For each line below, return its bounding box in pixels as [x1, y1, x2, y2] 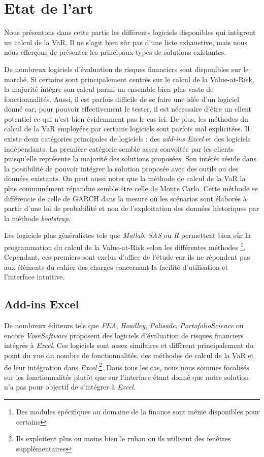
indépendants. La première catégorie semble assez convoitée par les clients [4, 143, 234, 154]
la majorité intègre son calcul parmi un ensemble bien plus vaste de [4, 84, 214, 94]
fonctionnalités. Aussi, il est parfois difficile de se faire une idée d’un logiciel [4, 93, 239, 104]
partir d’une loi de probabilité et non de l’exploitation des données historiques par [4, 203, 259, 214]
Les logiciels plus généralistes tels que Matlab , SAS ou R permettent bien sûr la [4, 230, 251, 240]
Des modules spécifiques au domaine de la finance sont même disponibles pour [16, 406, 260, 417]
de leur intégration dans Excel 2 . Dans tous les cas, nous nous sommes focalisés [4, 360, 249, 372]
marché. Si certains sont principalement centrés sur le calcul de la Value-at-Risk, [4, 74, 254, 84]
